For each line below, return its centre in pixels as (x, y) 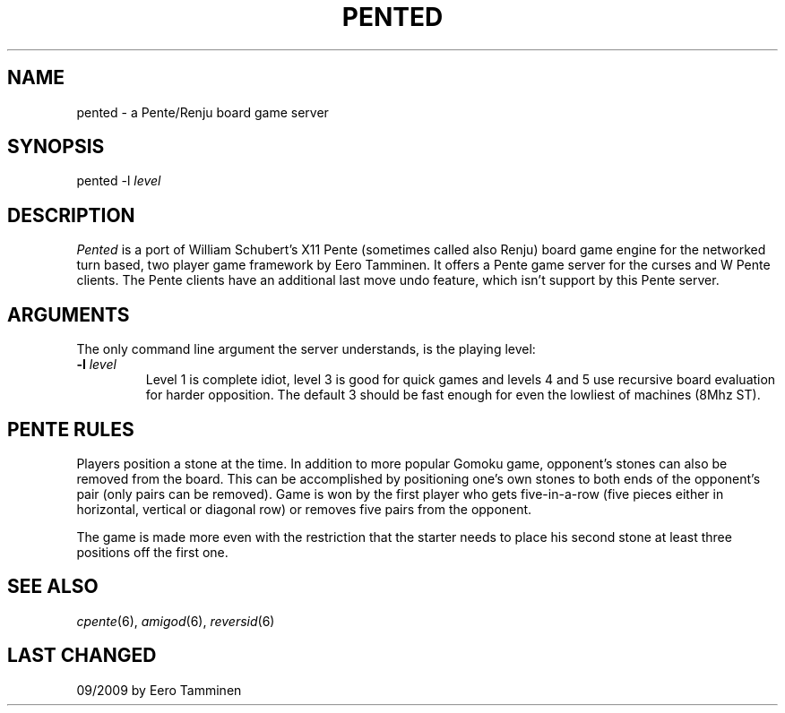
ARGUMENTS (69, 314)
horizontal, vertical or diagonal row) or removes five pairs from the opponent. (304, 509)
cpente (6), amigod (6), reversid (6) (176, 621)
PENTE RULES (71, 429)
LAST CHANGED (82, 656)
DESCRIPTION (71, 215)
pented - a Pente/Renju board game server (203, 112)
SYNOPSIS (56, 147)
